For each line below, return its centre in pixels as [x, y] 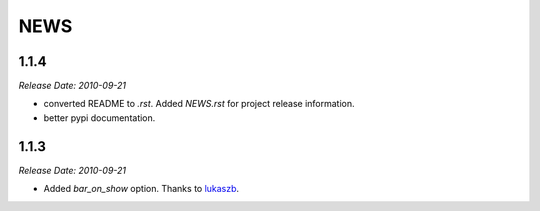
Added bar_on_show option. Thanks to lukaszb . [141, 189]
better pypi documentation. [99, 117]
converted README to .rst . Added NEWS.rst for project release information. [199, 104]
